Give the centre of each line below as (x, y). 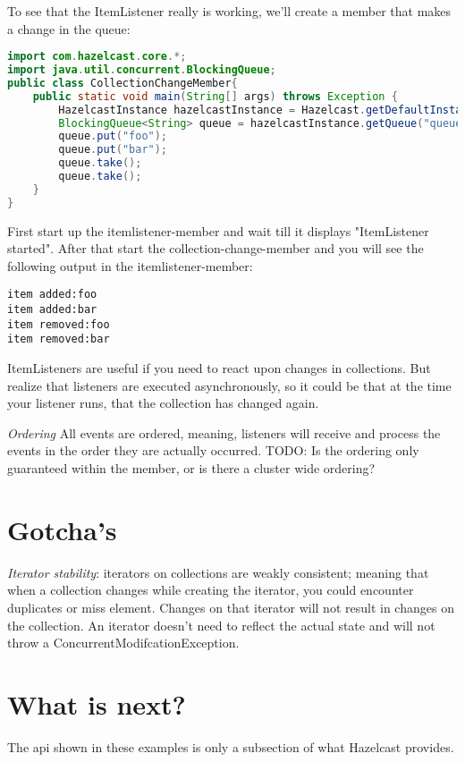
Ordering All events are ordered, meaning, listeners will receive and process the (224, 432)
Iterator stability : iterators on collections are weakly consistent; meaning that (218, 572)
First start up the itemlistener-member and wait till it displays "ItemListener (218, 230)
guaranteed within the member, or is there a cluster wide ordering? (191, 468)
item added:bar (52, 310)
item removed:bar (59, 339)
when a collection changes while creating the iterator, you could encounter (211, 590)
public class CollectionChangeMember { (123, 83)
